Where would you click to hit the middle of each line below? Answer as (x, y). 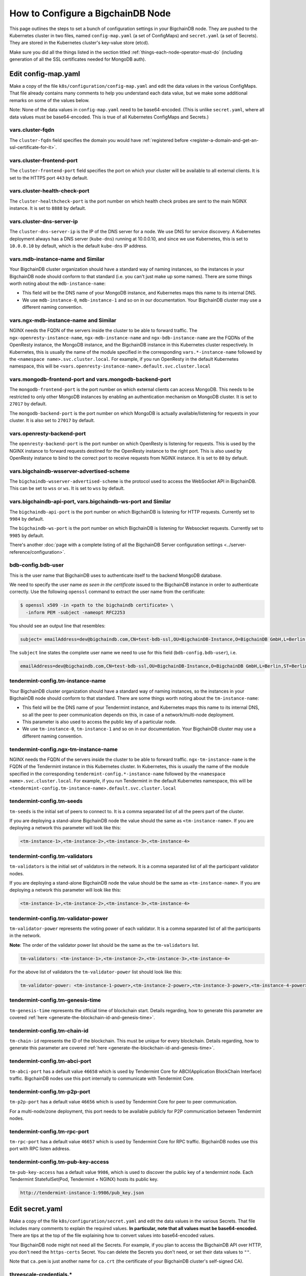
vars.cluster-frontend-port (44, 160)
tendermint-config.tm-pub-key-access (59, 1162)
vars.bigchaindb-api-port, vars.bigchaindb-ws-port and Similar (90, 502)
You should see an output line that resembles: (57, 626)
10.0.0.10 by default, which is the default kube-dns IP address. (78, 246)
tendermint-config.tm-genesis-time (55, 1000)
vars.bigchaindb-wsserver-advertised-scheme (70, 471)
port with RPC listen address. (40, 1149)
